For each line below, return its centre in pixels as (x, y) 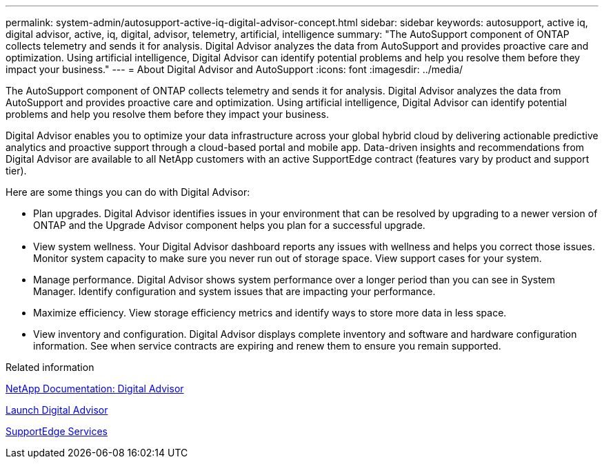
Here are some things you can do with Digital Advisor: (128, 192)
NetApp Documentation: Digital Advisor (95, 389)
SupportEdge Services (57, 431)
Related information (50, 367)
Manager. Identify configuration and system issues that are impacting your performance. (234, 291)
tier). (16, 171)
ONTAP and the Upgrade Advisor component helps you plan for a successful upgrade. (229, 225)
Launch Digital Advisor (57, 410)
